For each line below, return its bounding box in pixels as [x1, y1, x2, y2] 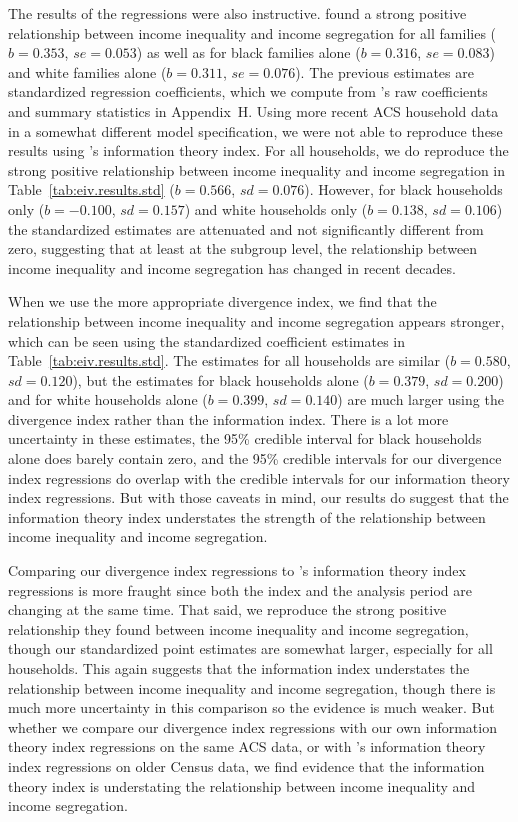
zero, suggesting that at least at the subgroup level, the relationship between [8, 238, 478, 259]
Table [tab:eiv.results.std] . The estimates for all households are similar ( [8, 350, 451, 371]
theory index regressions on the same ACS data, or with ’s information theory [8, 736, 486, 757]
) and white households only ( [184, 198, 368, 219]
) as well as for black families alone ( [136, 42, 361, 63]
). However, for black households [304, 179, 503, 200]
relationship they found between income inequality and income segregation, [8, 618, 469, 639]
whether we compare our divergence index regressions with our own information [8, 716, 497, 737]
